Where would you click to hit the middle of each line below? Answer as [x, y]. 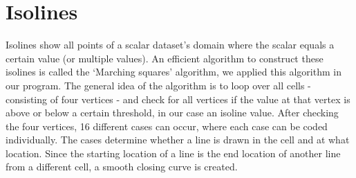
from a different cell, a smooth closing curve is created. [122, 167]
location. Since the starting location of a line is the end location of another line [173, 153]
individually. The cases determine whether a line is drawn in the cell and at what [178, 140]
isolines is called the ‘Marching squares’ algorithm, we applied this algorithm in [174, 72]
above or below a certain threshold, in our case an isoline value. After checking [172, 113]
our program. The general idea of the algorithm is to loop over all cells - [158, 85]
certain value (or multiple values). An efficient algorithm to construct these [165, 58]
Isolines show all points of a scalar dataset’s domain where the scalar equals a [170, 45]
